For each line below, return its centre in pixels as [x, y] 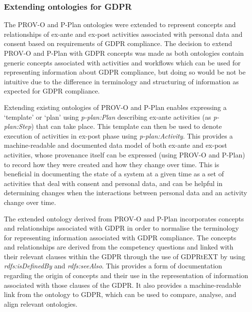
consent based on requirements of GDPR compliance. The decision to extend [118, 43]
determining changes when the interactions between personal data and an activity [126, 193]
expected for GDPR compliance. [52, 91]
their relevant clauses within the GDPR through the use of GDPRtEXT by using [125, 256]
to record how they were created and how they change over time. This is [112, 164]
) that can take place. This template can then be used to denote [126, 126]
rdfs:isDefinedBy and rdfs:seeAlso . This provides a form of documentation [113, 266]
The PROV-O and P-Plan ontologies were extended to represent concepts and [120, 24]
